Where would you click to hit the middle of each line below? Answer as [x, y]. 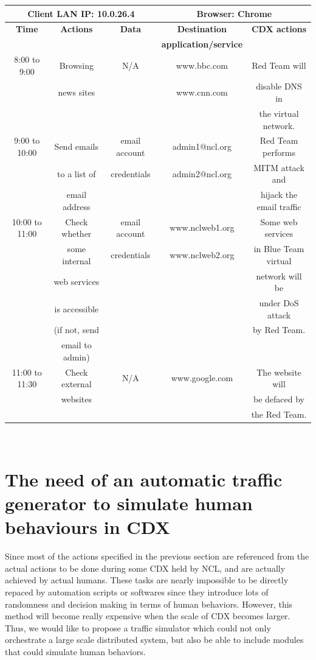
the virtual [279, 113]
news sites [77, 92]
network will [279, 276]
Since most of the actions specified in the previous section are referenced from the [157, 556]
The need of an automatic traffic [144, 479]
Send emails [77, 146]
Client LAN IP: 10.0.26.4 [81, 13]
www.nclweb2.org [202, 254]
